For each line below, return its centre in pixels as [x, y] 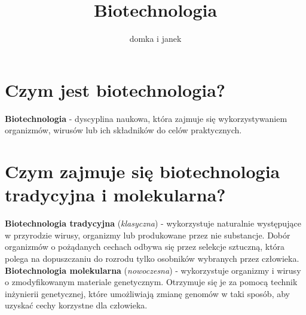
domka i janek [155, 39]
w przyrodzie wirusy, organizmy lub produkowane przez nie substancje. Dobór [148, 235]
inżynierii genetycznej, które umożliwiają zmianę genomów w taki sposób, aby [147, 293]
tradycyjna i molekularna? [115, 195]
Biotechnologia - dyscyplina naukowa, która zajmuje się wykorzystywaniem [146, 118]
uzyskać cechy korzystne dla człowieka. [76, 305]
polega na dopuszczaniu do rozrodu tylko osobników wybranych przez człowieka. [152, 258]
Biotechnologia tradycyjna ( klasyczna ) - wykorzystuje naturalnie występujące [153, 223]
